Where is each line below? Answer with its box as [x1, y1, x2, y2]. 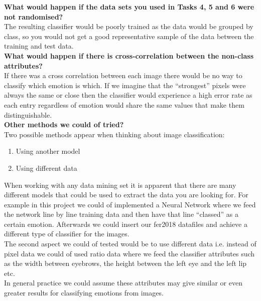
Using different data [16, 162, 77, 173]
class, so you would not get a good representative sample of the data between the [4, 31, 254, 41]
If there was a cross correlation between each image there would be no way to [4, 70, 242, 81]
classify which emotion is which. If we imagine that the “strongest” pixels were [4, 80, 246, 90]
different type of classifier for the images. [4, 228, 129, 239]
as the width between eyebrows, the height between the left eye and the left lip [4, 258, 247, 268]
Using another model [16, 146, 80, 156]
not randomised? [4, 11, 63, 22]
